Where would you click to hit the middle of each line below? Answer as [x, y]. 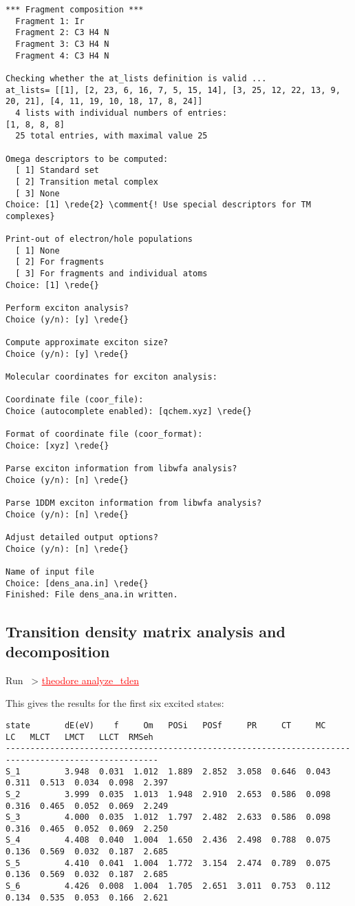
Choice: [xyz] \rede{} [57, 445]
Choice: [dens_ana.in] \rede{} [77, 583]
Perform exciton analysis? [67, 308]
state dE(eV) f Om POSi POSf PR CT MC [166, 725]
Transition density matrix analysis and [146, 631]
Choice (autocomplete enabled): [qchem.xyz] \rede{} [129, 411]
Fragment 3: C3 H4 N [62, 44]
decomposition [58, 651]
